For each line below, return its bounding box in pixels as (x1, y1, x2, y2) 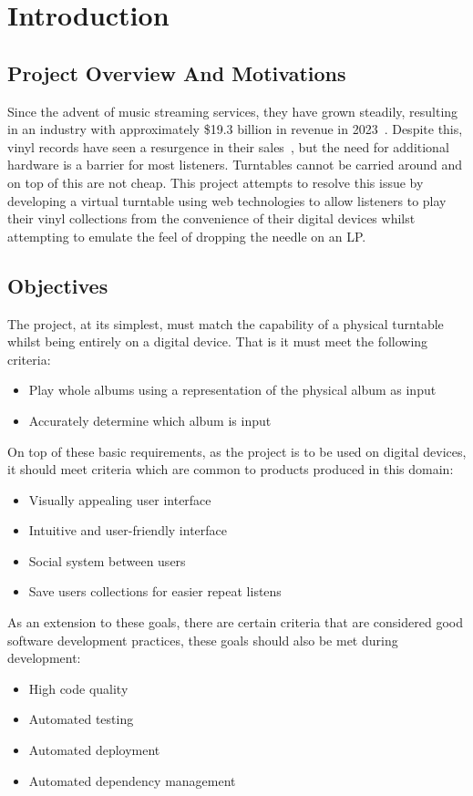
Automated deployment (28, 740, 160, 760)
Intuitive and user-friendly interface (28, 521, 228, 540)
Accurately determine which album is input (28, 410, 272, 429)
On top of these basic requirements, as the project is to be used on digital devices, (7, 441, 467, 460)
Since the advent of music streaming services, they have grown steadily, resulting (7, 101, 458, 120)
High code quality (28, 678, 129, 698)
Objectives (7, 271, 108, 299)
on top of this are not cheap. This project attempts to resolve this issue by (7, 172, 424, 191)
